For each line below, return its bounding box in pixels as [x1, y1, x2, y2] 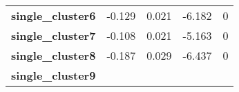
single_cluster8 [11, 47, 96, 63]
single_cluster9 [11, 67, 96, 83]
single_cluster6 [11, 8, 96, 23]
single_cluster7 [11, 27, 96, 43]
